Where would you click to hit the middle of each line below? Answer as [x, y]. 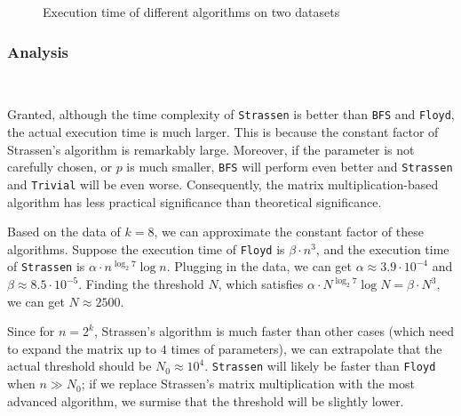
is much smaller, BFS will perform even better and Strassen [290, 167]
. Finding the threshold [141, 284]
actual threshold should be [79, 366]
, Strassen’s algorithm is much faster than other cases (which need [274, 331]
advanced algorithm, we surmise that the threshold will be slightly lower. [206, 400]
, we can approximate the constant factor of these [289, 232]
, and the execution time [382, 248]
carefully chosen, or [60, 167]
